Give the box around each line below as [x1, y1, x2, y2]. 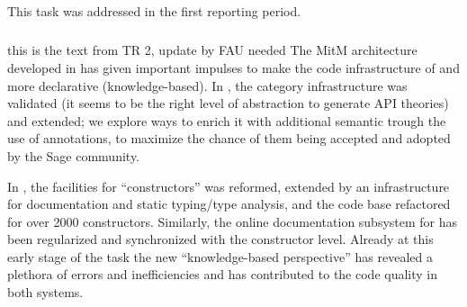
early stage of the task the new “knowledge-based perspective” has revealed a [7, 247, 433, 266]
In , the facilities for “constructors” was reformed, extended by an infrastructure [7, 176, 450, 195]
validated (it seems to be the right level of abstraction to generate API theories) [7, 94, 449, 113]
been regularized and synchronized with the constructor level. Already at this [7, 230, 434, 248]
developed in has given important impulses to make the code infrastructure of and [7, 58, 460, 77]
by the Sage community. [7, 146, 139, 165]
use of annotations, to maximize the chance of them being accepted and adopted [7, 129, 451, 148]
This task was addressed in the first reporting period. [7, 2, 301, 21]
